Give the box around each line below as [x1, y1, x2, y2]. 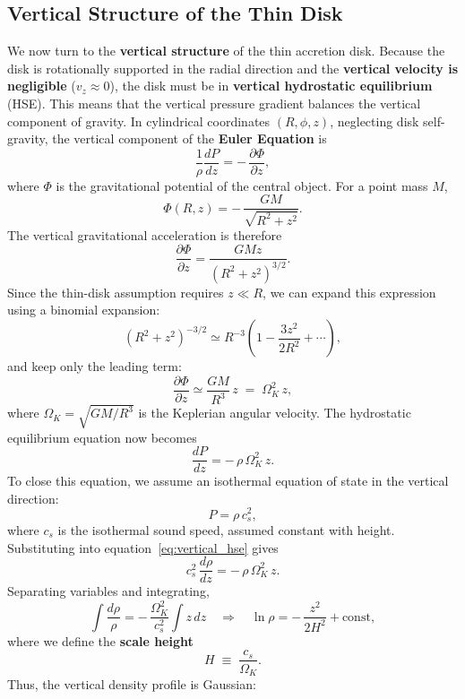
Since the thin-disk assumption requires [7, 282, 224, 301]
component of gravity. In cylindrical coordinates [7, 111, 271, 130]
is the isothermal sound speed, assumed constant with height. [57, 520, 395, 539]
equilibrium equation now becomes [7, 427, 197, 446]
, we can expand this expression [263, 282, 436, 301]
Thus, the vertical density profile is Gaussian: [7, 674, 256, 693]
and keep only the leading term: [7, 357, 182, 375]
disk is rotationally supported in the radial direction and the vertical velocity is [7, 58, 459, 77]
